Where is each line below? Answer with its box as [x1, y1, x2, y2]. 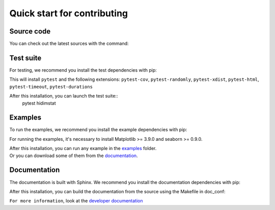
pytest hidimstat [22, 100, 56, 106]
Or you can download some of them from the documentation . [9, 153, 138, 159]
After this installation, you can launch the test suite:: [9, 93, 118, 99]
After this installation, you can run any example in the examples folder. [9, 145, 157, 152]
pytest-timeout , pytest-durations [9, 83, 93, 89]
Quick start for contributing [9, 8, 128, 19]
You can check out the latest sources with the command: [9, 41, 129, 47]
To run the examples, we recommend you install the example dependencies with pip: [9, 127, 187, 133]
